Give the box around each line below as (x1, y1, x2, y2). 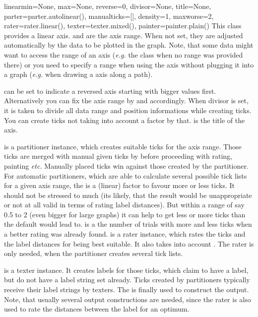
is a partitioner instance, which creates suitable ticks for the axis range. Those (4, 141, 242, 151)
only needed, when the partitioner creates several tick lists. (4, 248, 183, 258)
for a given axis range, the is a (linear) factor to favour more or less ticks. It (4, 180, 235, 190)
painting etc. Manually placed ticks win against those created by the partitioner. (4, 160, 249, 171)
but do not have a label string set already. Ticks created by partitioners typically (4, 274, 250, 285)
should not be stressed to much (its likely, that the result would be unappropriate (4, 190, 252, 200)
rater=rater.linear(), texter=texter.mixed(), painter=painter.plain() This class (4, 20, 242, 31)
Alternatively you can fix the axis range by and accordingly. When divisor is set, (4, 95, 249, 106)
